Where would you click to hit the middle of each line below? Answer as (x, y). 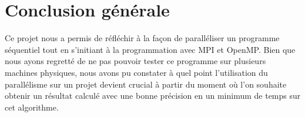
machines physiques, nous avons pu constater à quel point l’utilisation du (136, 72)
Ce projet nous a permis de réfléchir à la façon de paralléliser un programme (142, 38)
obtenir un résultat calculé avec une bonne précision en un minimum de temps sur (153, 96)
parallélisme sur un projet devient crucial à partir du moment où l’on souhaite (146, 84)
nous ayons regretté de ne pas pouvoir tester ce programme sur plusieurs (135, 61)
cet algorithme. (32, 107)
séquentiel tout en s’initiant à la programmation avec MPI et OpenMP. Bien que (150, 49)
